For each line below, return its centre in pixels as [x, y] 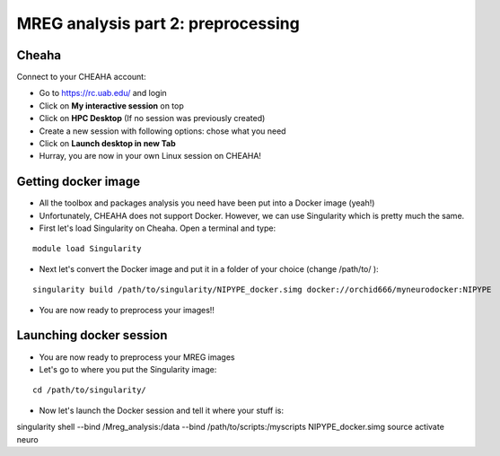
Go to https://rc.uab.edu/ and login [103, 93]
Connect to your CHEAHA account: [82, 77]
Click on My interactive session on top [111, 105]
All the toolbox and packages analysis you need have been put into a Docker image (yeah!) [207, 203]
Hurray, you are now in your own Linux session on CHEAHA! [150, 156]
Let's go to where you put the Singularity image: [128, 369]
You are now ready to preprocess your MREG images [137, 357]
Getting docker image [79, 182]
